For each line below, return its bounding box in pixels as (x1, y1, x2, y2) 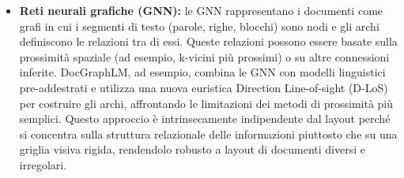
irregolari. (19, 156, 67, 172)
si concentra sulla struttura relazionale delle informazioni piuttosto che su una (19, 125, 398, 142)
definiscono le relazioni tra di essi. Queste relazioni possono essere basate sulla (19, 33, 398, 50)
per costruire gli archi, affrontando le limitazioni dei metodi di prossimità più (19, 95, 394, 111)
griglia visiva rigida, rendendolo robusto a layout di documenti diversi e (19, 141, 365, 158)
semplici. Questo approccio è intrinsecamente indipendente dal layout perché (19, 110, 391, 127)
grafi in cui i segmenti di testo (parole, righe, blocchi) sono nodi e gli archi (19, 17, 379, 34)
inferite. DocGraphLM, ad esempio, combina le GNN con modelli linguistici (19, 64, 386, 80)
